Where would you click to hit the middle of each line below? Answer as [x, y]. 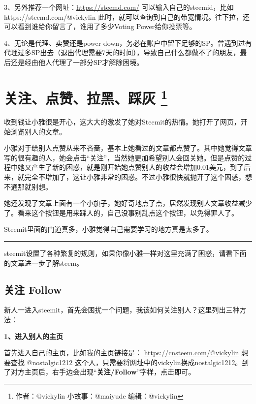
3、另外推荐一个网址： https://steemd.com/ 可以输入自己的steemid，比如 [119, 7]
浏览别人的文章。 [38, 131]
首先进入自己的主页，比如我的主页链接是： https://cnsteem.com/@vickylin [122, 353]
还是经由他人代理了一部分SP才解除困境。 [77, 62]
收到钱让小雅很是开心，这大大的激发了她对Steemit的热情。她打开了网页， [122, 122]
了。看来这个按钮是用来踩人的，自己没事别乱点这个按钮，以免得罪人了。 [121, 212]
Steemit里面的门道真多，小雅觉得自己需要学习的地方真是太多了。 [109, 229]
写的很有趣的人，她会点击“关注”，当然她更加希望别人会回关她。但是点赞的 [125, 157]
